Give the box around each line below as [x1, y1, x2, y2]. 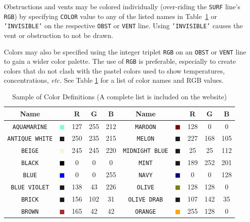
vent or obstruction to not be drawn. [4, 30, 113, 40]
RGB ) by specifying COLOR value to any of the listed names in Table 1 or [4, 11, 217, 21]
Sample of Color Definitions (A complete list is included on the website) [12, 92, 227, 102]
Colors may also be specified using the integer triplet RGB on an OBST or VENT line [4, 46, 247, 56]
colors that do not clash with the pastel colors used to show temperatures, [4, 65, 225, 75]
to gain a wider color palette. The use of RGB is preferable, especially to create [4, 56, 236, 66]
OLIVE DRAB [128, 196, 163, 203]
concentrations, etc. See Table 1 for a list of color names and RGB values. [4, 75, 224, 85]
